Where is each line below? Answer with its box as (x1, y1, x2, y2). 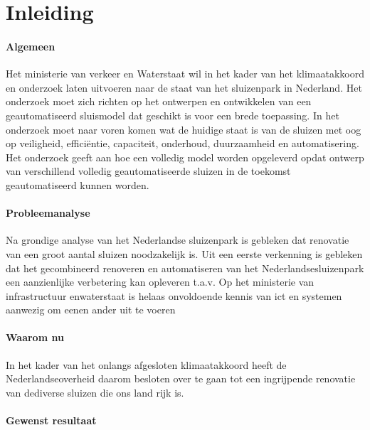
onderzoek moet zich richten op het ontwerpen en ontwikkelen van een (6, 94, 312, 109)
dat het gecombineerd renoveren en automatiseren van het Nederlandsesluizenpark (6, 260, 364, 275)
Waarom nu (6, 330, 64, 345)
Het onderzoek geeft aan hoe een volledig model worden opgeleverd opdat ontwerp (6, 149, 364, 164)
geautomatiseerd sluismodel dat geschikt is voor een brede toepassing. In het (6, 107, 339, 122)
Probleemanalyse (6, 205, 90, 220)
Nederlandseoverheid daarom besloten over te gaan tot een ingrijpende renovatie (6, 371, 356, 386)
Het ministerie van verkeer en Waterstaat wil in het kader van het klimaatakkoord (6, 66, 364, 81)
